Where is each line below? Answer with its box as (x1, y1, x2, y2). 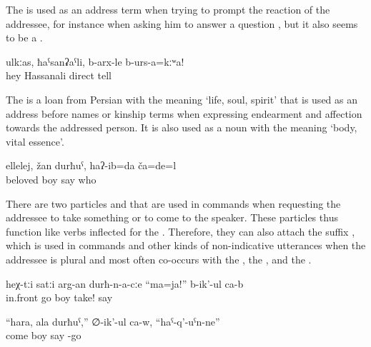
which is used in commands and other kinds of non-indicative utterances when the (6, 238, 366, 253)
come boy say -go (6, 328, 81, 343)
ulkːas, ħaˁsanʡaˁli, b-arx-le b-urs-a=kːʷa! (6, 54, 184, 69)
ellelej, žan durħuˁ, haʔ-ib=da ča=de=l (6, 158, 177, 173)
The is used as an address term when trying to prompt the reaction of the (6, 2, 330, 16)
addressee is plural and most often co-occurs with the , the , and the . (6, 251, 312, 266)
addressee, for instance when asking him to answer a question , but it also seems (6, 16, 358, 31)
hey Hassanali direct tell (6, 68, 112, 83)
